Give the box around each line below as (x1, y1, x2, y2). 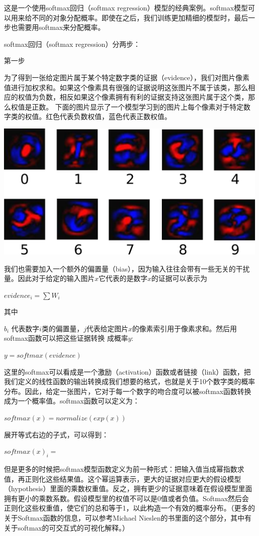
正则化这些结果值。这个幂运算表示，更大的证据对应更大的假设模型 (24, 473, 241, 484)
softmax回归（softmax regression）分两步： (4, 38, 140, 49)
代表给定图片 (86, 323, 129, 333)
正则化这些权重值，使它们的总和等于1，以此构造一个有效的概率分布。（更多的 (4, 503, 255, 513)
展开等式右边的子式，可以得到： (4, 429, 109, 439)
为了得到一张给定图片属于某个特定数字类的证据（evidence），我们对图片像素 (4, 72, 250, 82)
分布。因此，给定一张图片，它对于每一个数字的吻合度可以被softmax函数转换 (4, 386, 252, 396)
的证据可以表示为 (151, 273, 208, 283)
